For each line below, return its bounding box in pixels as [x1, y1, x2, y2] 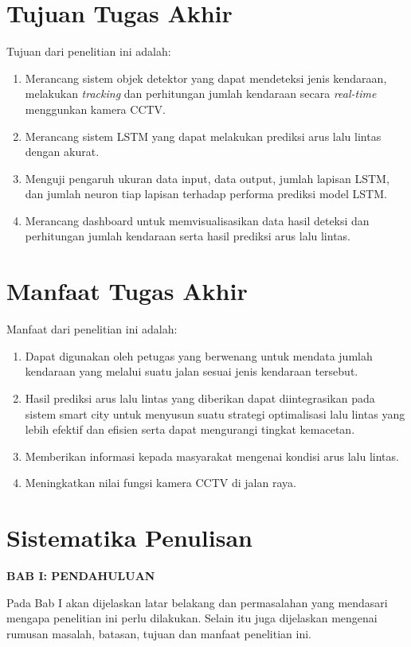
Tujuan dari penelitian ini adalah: [6, 43, 171, 60]
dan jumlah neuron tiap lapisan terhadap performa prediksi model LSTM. [25, 185, 387, 202]
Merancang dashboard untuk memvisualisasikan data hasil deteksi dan [25, 212, 370, 228]
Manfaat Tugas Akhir [6, 275, 248, 307]
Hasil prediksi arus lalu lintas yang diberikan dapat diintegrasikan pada [25, 389, 375, 406]
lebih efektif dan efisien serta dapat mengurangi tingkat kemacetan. [25, 421, 355, 438]
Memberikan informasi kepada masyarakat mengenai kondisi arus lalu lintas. [25, 447, 399, 464]
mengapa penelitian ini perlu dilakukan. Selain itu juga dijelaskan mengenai [6, 610, 378, 626]
